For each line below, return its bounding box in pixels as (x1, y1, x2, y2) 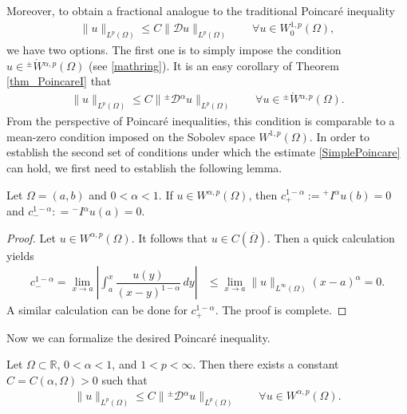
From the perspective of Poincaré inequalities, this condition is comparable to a (6, 112, 395, 129)
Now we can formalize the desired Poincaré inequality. (6, 329, 271, 345)
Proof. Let (6, 229, 56, 246)
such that (101, 371, 148, 388)
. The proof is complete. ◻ (215, 302, 347, 318)
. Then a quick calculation (267, 229, 395, 246)
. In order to (309, 128, 369, 144)
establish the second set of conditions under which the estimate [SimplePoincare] (6, 144, 401, 160)
